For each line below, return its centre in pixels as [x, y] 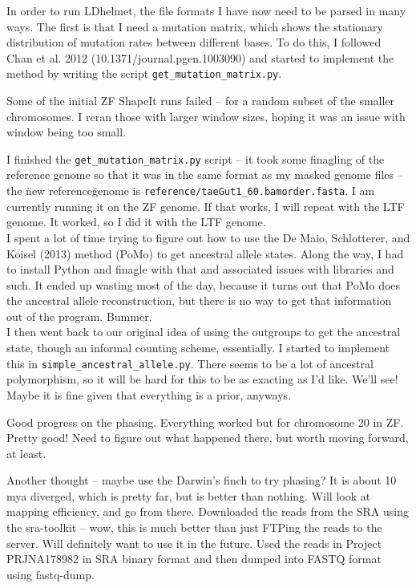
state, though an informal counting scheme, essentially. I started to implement [198, 348]
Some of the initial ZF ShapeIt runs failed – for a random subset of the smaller [201, 101]
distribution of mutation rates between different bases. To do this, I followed [194, 42]
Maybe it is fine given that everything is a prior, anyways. [149, 394]
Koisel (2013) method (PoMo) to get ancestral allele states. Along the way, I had [205, 253]
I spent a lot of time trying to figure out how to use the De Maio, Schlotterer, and [208, 237]
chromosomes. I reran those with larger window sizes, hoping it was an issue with [206, 116]
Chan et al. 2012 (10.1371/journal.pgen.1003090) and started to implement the [200, 57]
